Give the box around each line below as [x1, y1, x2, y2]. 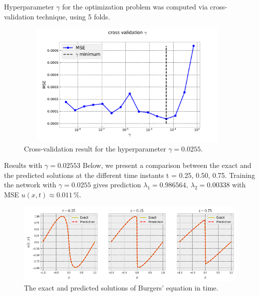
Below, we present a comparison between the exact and [82, 160, 252, 170]
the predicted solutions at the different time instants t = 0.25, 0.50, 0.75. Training [4, 169, 255, 180]
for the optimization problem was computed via [62, 1, 208, 11]
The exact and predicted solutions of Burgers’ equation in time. [24, 283, 219, 293]
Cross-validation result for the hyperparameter [24, 143, 166, 153]
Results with [4, 160, 42, 170]
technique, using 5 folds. [36, 11, 110, 21]
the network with [4, 179, 56, 190]
